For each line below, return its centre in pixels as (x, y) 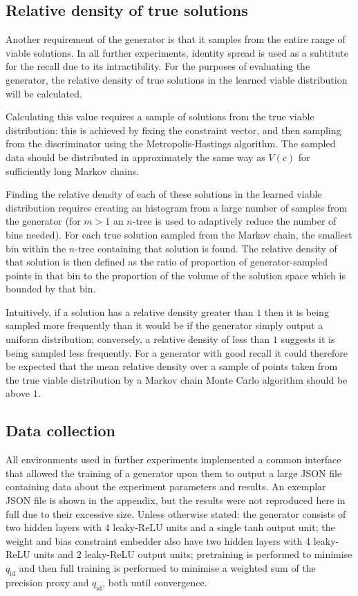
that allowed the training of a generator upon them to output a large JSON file (174, 473)
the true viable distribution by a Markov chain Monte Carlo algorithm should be (177, 379)
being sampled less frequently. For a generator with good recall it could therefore (177, 352)
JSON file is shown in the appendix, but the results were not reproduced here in (176, 500)
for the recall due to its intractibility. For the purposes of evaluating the (158, 66)
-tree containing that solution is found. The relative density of (206, 248)
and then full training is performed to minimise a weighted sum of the (167, 568)
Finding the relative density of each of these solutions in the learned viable (164, 194)
